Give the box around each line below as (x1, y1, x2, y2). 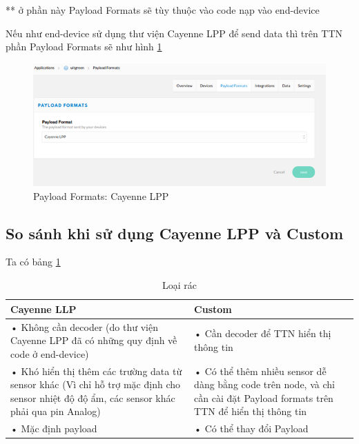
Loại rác (162, 278, 197, 292)
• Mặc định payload (10, 421, 97, 436)
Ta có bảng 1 (6, 254, 61, 269)
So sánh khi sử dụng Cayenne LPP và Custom (6, 222, 344, 243)
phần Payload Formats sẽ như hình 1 (6, 39, 162, 54)
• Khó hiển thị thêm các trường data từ (10, 363, 182, 378)
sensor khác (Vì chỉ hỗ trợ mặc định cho (10, 377, 180, 392)
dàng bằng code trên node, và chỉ (194, 377, 335, 392)
